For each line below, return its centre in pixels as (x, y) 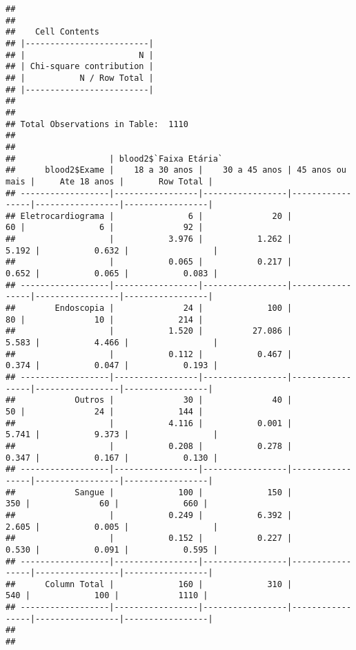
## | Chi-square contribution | (80, 67)
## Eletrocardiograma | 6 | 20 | (149, 216)
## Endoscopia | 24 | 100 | (149, 308)
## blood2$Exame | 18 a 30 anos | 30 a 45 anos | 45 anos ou (176, 170)
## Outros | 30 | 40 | (149, 400)
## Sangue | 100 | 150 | (149, 492)
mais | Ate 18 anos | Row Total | (109, 181)
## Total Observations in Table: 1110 (97, 124)
